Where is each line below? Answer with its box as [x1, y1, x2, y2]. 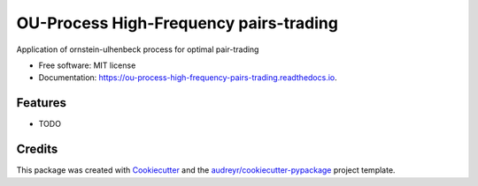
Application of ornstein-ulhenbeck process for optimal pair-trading [16, 44, 259, 55]
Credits [16, 142, 58, 157]
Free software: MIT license [38, 60, 136, 71]
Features [16, 95, 66, 110]
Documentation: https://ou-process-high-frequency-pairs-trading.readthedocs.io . [38, 72, 338, 83]
